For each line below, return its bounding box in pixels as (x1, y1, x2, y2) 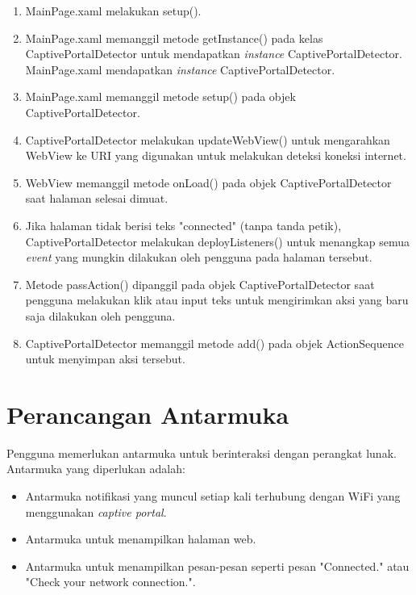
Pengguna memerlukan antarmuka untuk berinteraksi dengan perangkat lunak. (6, 444, 397, 461)
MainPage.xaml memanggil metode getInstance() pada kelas (25, 29, 323, 46)
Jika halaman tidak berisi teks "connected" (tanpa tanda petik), (25, 216, 342, 233)
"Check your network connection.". (25, 573, 196, 590)
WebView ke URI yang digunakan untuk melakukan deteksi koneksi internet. (25, 147, 406, 164)
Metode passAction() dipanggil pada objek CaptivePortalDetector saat (25, 275, 375, 292)
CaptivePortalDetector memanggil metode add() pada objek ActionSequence (25, 334, 404, 351)
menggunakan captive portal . (25, 503, 167, 520)
